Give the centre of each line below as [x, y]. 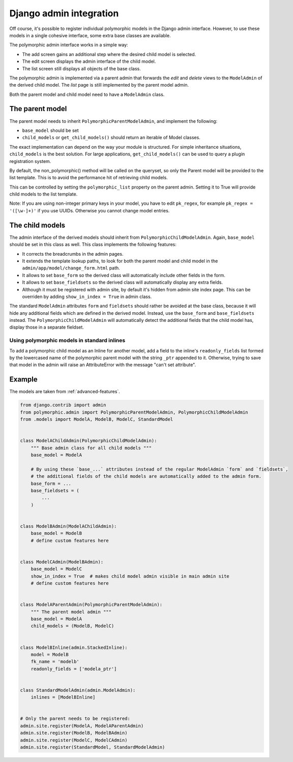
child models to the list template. [43, 194]
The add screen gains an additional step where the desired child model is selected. [109, 54]
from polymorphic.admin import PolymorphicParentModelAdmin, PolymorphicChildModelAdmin [134, 412]
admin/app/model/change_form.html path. [71, 268]
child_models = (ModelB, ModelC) [72, 626]
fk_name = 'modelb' [55, 662]
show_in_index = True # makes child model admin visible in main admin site [130, 576]
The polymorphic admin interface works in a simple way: [69, 45]
